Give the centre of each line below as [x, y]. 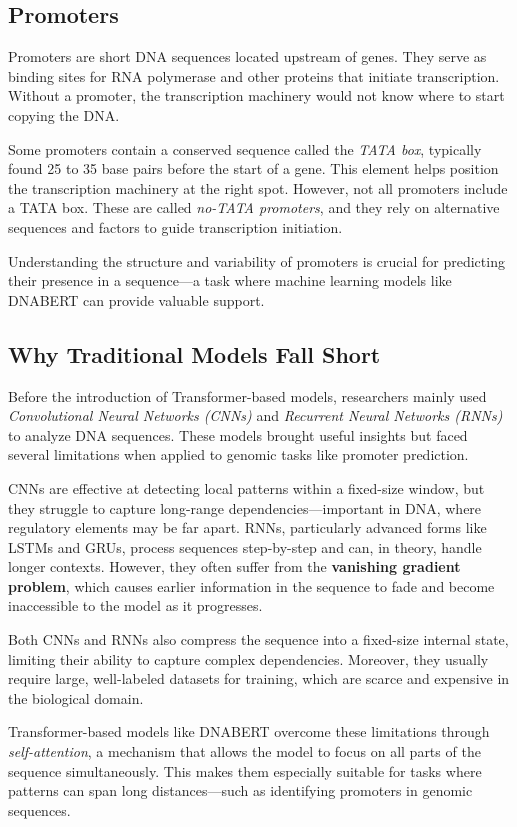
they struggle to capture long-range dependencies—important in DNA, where [245, 507]
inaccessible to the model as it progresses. [135, 605]
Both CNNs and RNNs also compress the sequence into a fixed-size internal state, [258, 639]
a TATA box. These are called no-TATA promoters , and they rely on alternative [254, 207]
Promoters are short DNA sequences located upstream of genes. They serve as [247, 56]
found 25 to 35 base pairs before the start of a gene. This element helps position [253, 168]
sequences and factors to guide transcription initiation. [175, 226]
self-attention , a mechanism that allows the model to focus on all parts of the [244, 751]
